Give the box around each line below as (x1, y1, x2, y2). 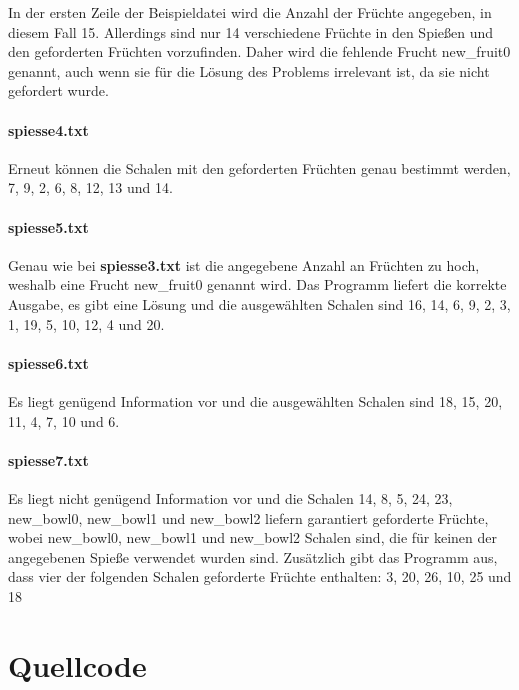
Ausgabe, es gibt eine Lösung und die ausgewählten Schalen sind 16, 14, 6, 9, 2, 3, (8, 293, 511, 314)
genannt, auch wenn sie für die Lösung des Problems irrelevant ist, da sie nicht (8, 60, 490, 81)
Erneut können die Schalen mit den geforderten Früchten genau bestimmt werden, (8, 157, 511, 178)
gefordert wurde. (8, 80, 109, 101)
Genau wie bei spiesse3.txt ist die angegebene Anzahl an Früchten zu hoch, (8, 254, 480, 275)
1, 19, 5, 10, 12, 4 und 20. (8, 313, 165, 334)
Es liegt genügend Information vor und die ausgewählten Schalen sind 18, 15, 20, (8, 390, 503, 411)
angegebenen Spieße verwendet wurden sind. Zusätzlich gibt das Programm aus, (8, 546, 498, 567)
